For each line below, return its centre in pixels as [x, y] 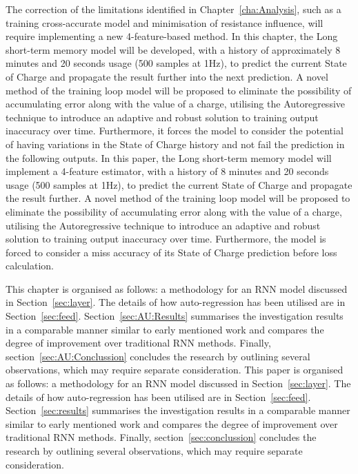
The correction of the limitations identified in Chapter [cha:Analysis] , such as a [173, 9]
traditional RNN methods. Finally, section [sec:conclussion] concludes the [161, 437]
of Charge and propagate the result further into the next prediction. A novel [167, 76]
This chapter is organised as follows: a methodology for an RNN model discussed [177, 288]
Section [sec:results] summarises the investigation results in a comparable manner [178, 410]
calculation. [30, 266]
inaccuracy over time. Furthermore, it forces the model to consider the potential [175, 131]
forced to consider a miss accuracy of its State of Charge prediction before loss [171, 252]
